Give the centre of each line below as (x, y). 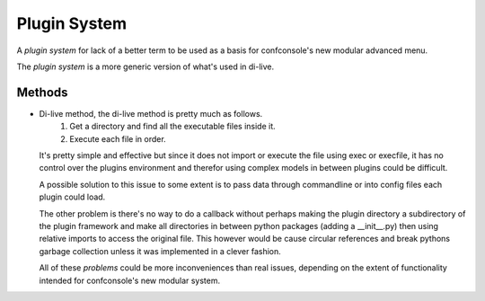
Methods (42, 92)
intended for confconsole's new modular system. (130, 280)
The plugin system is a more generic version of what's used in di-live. (145, 66)
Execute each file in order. (118, 138)
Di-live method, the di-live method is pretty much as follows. (151, 113)
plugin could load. (72, 197)
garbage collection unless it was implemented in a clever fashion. (160, 251)
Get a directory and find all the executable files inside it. (172, 127)
